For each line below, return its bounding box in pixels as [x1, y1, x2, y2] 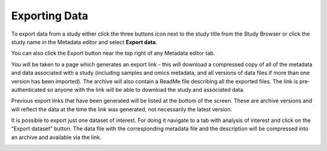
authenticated [11, 86, 46, 93]
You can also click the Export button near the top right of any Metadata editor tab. [11, 50, 215, 57]
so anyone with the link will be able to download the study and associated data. [47, 86, 245, 93]
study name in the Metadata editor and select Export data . [11, 38, 157, 45]
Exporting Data [11, 9, 88, 22]
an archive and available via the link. [11, 133, 102, 141]
